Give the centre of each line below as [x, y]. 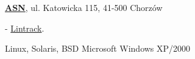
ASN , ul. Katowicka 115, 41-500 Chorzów [84, 7]
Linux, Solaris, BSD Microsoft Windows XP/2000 [98, 48]
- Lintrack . [25, 28]
